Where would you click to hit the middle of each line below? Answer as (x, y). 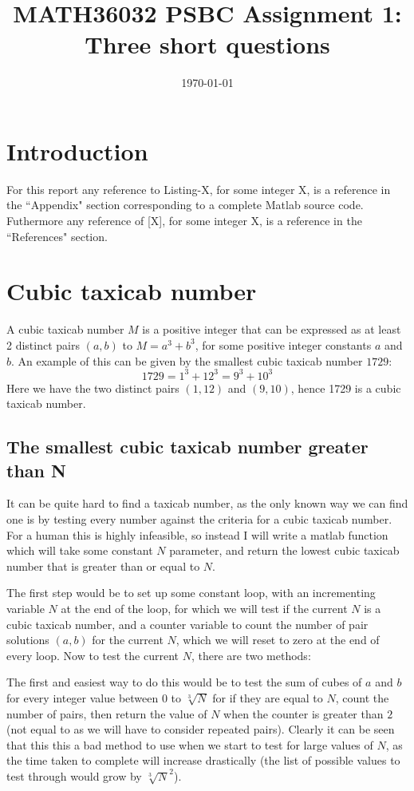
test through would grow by (74, 776)
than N (36, 470)
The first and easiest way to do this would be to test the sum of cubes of (184, 682)
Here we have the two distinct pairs (93, 388)
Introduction (77, 150)
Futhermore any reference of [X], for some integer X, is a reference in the (184, 221)
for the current (128, 640)
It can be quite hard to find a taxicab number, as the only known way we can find (207, 503)
